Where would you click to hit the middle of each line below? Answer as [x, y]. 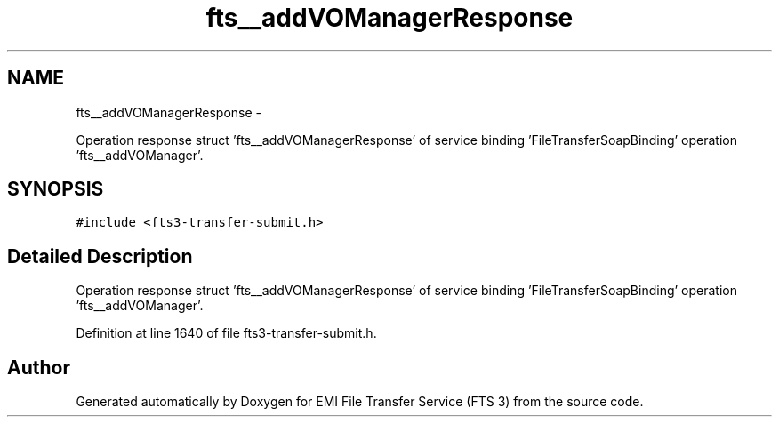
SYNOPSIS [56, 189]
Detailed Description [100, 256]
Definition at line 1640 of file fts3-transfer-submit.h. [226, 333]
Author [39, 367]
